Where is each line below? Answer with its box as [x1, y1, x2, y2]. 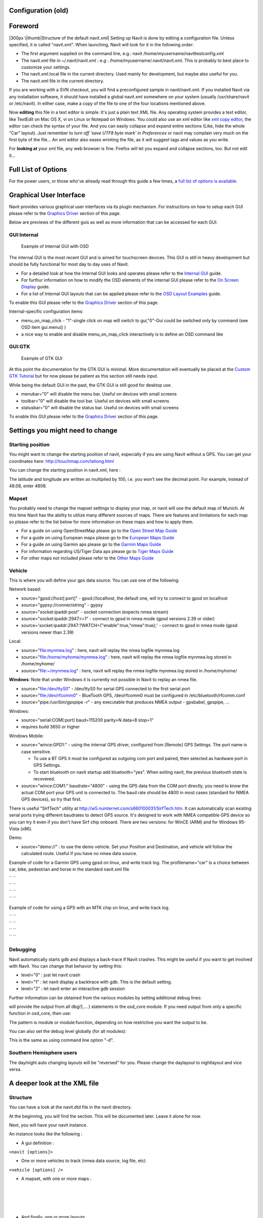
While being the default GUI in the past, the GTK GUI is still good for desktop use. [9, 382, 172, 388]
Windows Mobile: [9, 733, 44, 739]
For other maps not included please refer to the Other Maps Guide [21, 555, 154, 561]
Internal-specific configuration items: [9, 308, 84, 314]
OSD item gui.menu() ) [21, 324, 66, 330]
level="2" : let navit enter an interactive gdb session [21, 986, 125, 991]
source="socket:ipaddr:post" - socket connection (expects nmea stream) [21, 609, 169, 615]
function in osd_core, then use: [9, 1010, 72, 1016]
